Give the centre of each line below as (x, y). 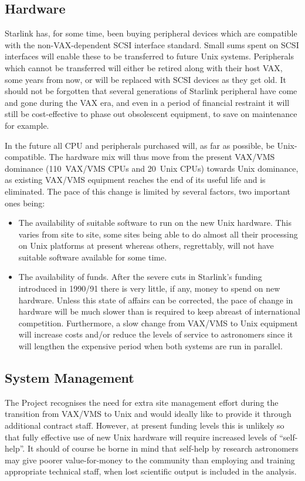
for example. (27, 125)
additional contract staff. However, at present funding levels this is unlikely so (145, 425)
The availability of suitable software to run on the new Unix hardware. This (155, 223)
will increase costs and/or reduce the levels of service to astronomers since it (156, 334)
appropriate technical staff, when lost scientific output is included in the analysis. (151, 471)
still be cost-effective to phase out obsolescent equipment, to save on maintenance (151, 114)
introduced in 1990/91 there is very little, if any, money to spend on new (149, 288)
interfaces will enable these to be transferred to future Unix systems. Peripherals (149, 56)
